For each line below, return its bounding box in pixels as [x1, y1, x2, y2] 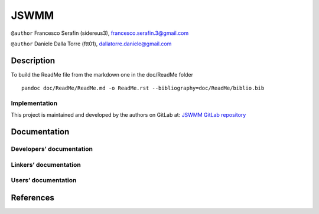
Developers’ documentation [11, 145, 93, 153]
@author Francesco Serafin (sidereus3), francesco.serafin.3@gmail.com [11, 29, 189, 37]
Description [11, 55, 56, 65]
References [11, 192, 54, 203]
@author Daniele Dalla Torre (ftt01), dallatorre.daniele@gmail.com [11, 40, 172, 47]
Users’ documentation [11, 176, 77, 185]
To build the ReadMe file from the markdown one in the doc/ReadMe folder [11, 71, 194, 78]
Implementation [11, 99, 58, 107]
